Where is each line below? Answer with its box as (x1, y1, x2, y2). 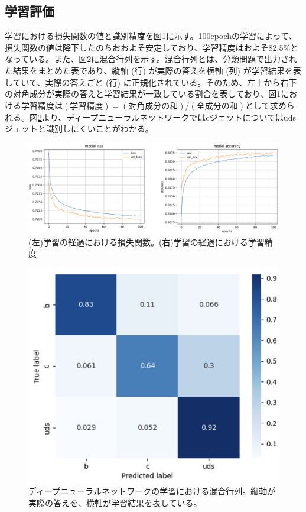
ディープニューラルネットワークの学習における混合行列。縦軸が (28, 485, 276, 497)
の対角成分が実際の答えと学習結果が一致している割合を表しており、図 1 (5, 88, 281, 100)
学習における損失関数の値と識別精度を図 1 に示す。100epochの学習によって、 (5, 30, 297, 42)
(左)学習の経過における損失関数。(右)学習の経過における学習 (28, 235, 265, 248)
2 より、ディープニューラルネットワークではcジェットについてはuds (38, 111, 296, 123)
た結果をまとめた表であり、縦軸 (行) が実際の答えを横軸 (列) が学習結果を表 (5, 64, 301, 76)
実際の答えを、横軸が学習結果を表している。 (28, 497, 202, 509)
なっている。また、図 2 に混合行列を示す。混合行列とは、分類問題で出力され (5, 53, 297, 65)
